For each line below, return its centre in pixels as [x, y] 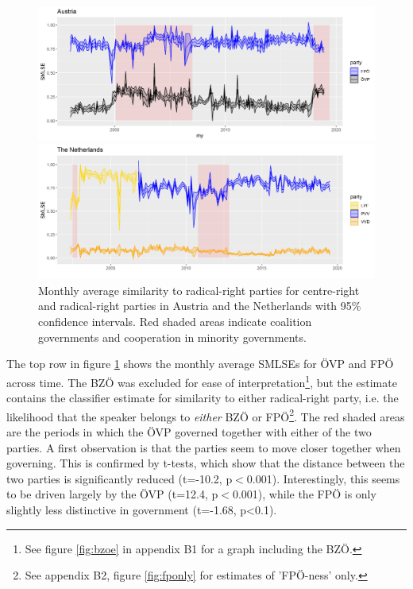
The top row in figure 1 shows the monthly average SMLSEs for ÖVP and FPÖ [200, 364]
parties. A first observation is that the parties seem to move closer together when [204, 447]
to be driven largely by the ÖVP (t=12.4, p [112, 494]
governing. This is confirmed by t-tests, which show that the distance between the [206, 463]
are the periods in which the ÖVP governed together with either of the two [189, 431]
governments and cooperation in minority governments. [172, 337]
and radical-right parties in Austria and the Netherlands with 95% [200, 306]
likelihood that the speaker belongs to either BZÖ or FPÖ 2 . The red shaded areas [206, 415]
